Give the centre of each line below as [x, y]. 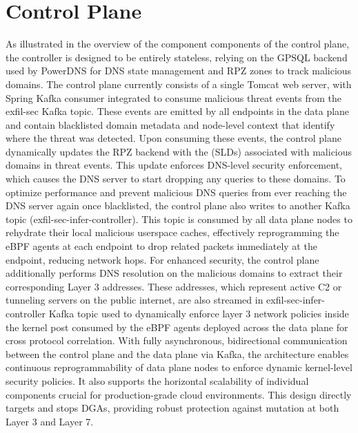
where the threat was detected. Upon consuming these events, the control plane [173, 138]
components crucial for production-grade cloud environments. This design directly [179, 394]
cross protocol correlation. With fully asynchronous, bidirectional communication [177, 340]
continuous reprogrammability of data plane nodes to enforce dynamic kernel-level [179, 367]
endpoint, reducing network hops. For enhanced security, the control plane [162, 259]
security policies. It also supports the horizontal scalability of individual [157, 380]
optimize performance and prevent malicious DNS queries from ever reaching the [176, 192]
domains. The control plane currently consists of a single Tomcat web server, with [179, 84]
